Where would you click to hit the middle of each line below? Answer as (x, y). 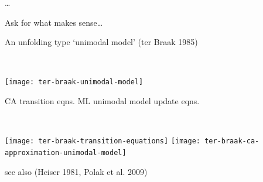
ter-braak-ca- (232, 141)
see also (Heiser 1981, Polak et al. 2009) (76, 171)
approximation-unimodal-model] (66, 152)
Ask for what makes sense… (54, 22)
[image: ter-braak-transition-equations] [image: (103, 141)
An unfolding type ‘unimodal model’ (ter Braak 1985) (101, 42)
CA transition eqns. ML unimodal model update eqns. (102, 101)
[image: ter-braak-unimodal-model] (74, 82)
